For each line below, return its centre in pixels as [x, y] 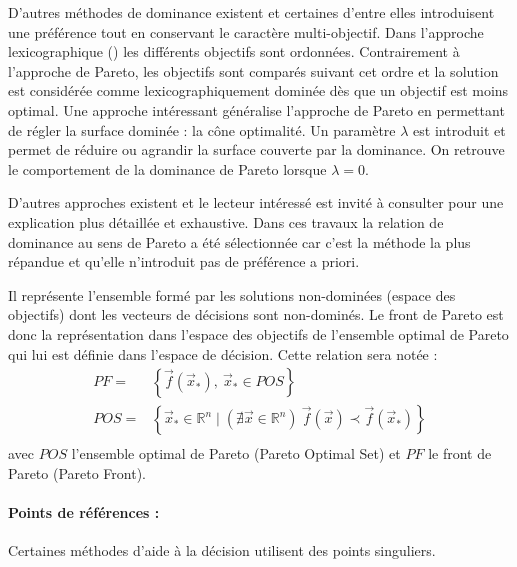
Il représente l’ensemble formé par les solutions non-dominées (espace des [232, 294]
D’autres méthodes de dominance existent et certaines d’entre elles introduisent [251, 12]
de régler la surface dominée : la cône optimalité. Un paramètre [202, 129]
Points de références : [84, 511]
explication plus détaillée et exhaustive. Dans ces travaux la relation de [226, 221]
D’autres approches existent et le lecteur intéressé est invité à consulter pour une [256, 202]
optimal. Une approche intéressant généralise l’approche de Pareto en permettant [256, 109]
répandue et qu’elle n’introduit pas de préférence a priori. [184, 261]
